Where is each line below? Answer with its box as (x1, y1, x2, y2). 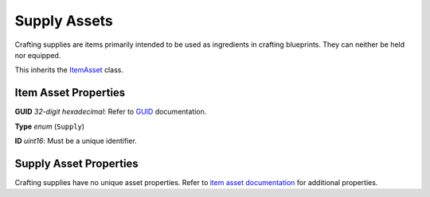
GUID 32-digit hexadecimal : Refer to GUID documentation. (14, 107, 207, 117)
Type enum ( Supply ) (14, 122, 85, 131)
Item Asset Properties (14, 86, 126, 99)
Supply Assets (14, 12, 113, 29)
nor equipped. (14, 50, 61, 60)
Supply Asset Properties (14, 156, 139, 170)
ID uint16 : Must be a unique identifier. (14, 136, 137, 146)
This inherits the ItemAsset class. (14, 65, 123, 75)
